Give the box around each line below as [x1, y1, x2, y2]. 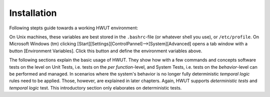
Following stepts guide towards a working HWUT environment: [9, 25, 138, 31]
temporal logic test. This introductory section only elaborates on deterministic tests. [9, 85, 182, 91]
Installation [9, 7, 57, 18]
